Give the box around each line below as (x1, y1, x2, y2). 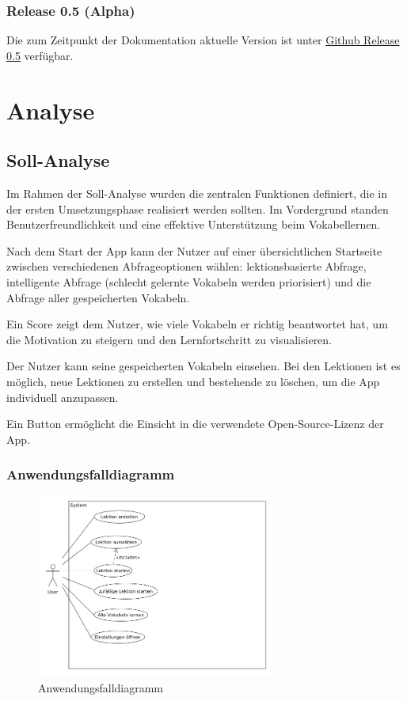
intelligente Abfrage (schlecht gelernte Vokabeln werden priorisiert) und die (6, 273, 371, 290)
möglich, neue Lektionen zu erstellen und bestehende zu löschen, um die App (6, 373, 380, 389)
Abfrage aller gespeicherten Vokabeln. (6, 289, 190, 305)
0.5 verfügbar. (6, 47, 74, 63)
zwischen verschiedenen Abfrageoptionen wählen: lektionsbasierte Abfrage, (6, 258, 367, 275)
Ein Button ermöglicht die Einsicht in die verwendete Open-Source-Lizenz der (6, 415, 384, 432)
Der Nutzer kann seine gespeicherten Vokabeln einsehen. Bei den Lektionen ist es (6, 358, 401, 374)
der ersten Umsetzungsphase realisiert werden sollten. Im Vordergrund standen (6, 200, 389, 217)
